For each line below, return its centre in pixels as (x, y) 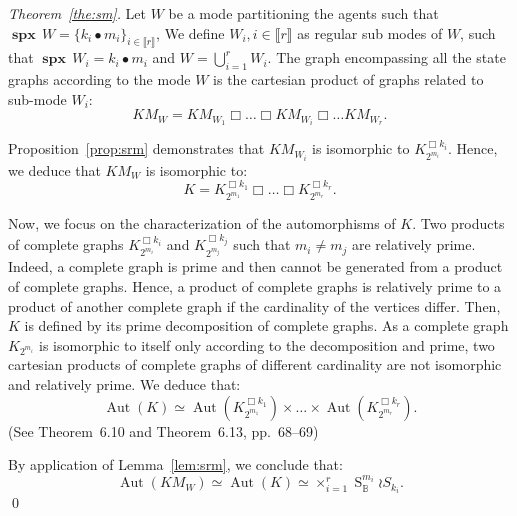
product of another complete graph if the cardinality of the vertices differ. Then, (254, 305)
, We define (190, 32)
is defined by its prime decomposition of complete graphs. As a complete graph (266, 325)
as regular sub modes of (370, 32)
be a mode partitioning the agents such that (303, 13)
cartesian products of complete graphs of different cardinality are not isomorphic (255, 364)
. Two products (458, 223)
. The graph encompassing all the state (386, 57)
